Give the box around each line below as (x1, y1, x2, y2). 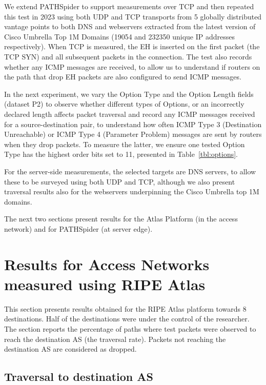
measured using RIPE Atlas (4, 273, 206, 294)
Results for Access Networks (4, 253, 210, 274)
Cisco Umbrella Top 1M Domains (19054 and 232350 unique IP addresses (4, 31, 235, 42)
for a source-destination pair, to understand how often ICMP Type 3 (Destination (4, 118, 262, 129)
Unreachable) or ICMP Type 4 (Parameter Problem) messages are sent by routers (4, 129, 262, 139)
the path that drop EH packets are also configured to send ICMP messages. (4, 71, 241, 82)
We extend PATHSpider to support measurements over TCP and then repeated (4, 1, 254, 11)
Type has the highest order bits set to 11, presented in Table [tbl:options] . (4, 149, 238, 159)
